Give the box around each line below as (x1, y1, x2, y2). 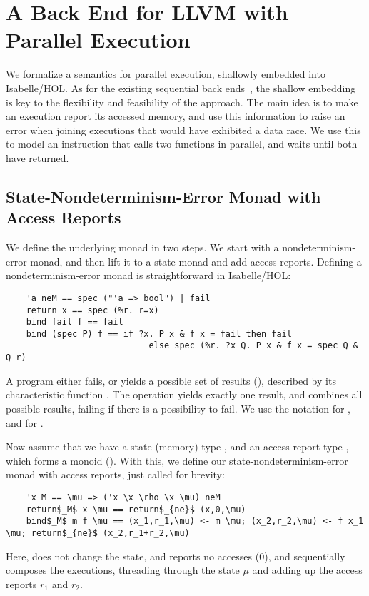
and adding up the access (252, 562, 363, 577)
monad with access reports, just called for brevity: (6, 467, 225, 482)
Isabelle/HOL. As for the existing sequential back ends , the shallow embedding (6, 80, 356, 95)
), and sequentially (264, 548, 345, 563)
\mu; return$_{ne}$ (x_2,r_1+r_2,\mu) (6, 527, 190, 538)
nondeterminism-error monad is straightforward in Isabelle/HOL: (6, 268, 291, 283)
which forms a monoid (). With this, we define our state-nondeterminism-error (6, 453, 348, 468)
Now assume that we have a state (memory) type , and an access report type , (6, 439, 349, 454)
